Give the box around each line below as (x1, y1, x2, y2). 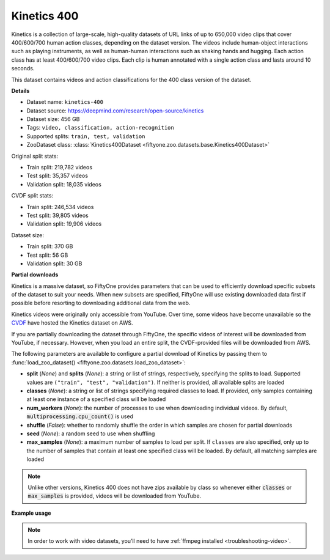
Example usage (11, 509, 51, 517)
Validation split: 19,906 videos (26, 220, 102, 227)
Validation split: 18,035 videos (26, 180, 102, 188)
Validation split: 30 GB (26, 260, 82, 267)
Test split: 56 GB (26, 251, 68, 259)
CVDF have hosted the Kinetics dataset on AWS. (11, 319, 134, 326)
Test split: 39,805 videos (26, 212, 89, 219)
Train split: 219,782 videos (26, 164, 93, 171)
